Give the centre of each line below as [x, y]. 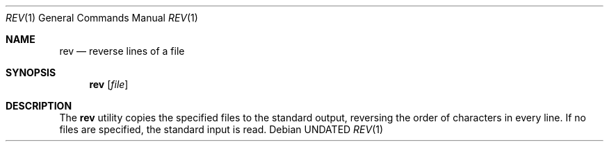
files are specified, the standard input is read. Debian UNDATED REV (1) [221, 129]
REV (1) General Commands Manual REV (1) [102, 18]
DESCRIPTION [39, 106]
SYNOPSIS [31, 72]
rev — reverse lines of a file [122, 51]
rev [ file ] [109, 84]
